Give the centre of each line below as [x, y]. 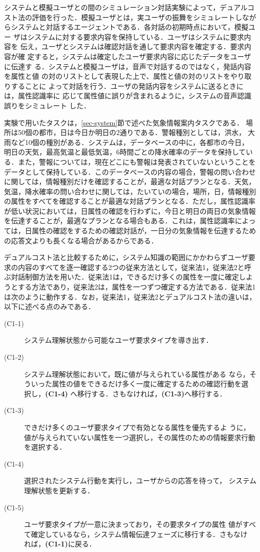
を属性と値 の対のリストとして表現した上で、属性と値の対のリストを [117, 76]
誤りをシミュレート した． [47, 105]
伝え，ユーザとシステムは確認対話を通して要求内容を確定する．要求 [132, 46]
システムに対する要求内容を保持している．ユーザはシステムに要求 [136, 36]
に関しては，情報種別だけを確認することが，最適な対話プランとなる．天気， [130, 181]
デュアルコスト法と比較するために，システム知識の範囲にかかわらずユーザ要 [130, 257]
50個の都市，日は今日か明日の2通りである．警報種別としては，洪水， [132, 132]
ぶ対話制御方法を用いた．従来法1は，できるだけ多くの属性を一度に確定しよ [128, 277]
